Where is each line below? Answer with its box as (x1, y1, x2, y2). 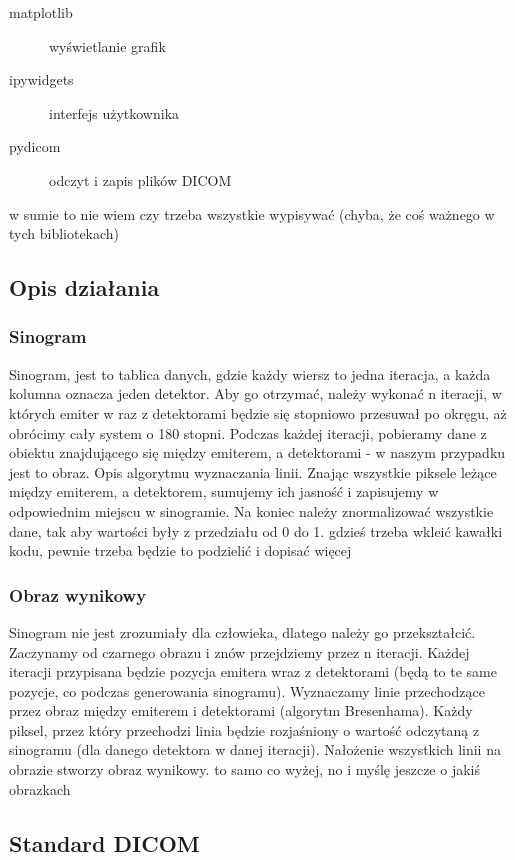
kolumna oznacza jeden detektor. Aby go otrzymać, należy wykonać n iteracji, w (9, 383, 502, 404)
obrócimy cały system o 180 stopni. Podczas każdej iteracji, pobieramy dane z (9, 422, 487, 443)
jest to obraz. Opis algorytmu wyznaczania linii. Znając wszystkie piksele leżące (9, 461, 497, 482)
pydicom (9, 136, 61, 157)
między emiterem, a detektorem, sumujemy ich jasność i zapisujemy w (9, 481, 439, 502)
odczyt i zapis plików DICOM (49, 169, 232, 190)
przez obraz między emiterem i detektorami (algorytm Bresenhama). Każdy (9, 700, 473, 721)
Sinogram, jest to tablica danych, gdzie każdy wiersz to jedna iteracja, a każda (9, 363, 491, 384)
